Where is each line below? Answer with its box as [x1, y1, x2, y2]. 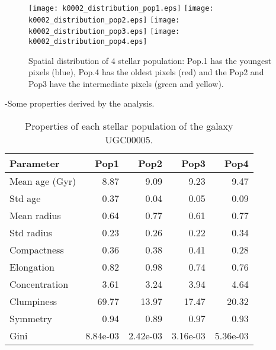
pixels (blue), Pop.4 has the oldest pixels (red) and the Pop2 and [28, 66, 264, 78]
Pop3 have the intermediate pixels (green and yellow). [28, 77, 224, 89]
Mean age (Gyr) [9, 174, 76, 188]
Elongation [9, 260, 54, 274]
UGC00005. [105, 133, 153, 146]
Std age [9, 191, 41, 205]
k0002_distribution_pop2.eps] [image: [28, 15, 180, 24]
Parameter [9, 156, 60, 170]
